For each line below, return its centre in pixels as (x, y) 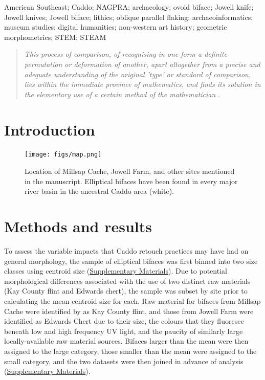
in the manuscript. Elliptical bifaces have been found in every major (131, 181)
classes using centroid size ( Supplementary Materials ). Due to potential (116, 271)
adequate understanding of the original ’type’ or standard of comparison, (138, 74)
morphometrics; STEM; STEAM (55, 37)
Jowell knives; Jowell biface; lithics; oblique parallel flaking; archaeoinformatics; (129, 17)
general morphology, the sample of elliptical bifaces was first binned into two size (131, 261)
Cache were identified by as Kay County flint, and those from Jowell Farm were (129, 311)
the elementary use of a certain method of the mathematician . (122, 94)
